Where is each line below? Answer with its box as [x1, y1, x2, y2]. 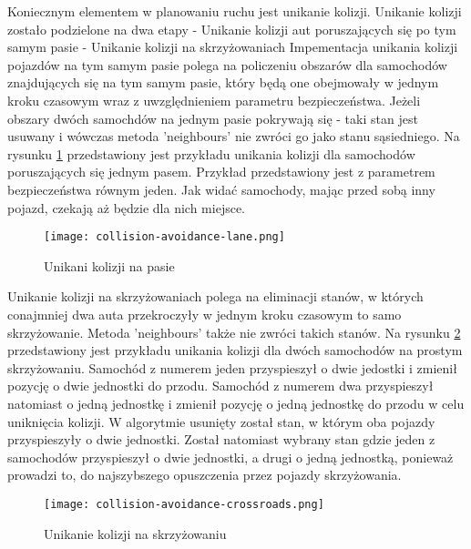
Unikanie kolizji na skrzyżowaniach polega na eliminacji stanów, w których [7, 287, 424, 306]
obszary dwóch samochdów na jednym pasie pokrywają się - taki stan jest [7, 108, 418, 127]
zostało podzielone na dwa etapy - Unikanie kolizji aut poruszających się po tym [7, 19, 456, 38]
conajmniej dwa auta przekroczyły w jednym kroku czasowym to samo [7, 304, 402, 323]
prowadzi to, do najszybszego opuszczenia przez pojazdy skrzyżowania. [7, 465, 402, 484]
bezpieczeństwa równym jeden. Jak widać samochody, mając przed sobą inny [7, 179, 435, 198]
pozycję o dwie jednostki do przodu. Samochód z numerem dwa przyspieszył [7, 376, 434, 395]
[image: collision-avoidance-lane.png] [44, 230, 285, 244]
